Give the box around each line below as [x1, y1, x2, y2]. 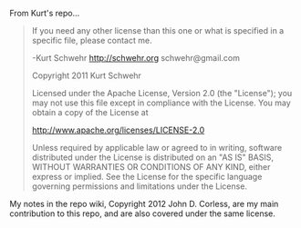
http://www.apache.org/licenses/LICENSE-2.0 [31, 124, 205, 135]
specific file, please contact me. [31, 35, 152, 45]
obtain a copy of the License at [31, 107, 149, 117]
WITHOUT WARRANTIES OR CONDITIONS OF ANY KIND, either [31, 162, 271, 172]
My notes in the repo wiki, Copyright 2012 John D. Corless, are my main [9, 199, 279, 209]
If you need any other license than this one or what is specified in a [31, 25, 285, 35]
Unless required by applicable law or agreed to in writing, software [31, 143, 283, 153]
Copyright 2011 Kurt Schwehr [31, 70, 141, 81]
